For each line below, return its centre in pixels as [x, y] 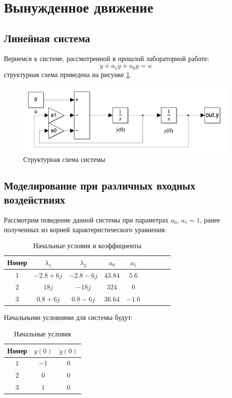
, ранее [210, 219]
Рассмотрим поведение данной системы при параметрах [86, 219]
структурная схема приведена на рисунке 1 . [68, 74]
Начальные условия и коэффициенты [87, 246]
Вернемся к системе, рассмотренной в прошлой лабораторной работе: [107, 58]
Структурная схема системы [64, 159]
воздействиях [35, 199]
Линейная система [47, 38]
